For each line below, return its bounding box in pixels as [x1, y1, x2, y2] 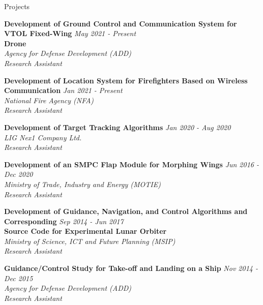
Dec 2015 [4, 272, 33, 283]
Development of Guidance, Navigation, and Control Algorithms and [4, 206, 248, 217]
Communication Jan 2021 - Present [4, 85, 123, 96]
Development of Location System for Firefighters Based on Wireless [4, 75, 248, 85]
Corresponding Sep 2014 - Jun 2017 [4, 216, 124, 226]
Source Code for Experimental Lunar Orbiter [4, 226, 167, 236]
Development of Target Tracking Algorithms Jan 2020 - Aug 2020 [4, 121, 231, 132]
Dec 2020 [4, 169, 33, 179]
